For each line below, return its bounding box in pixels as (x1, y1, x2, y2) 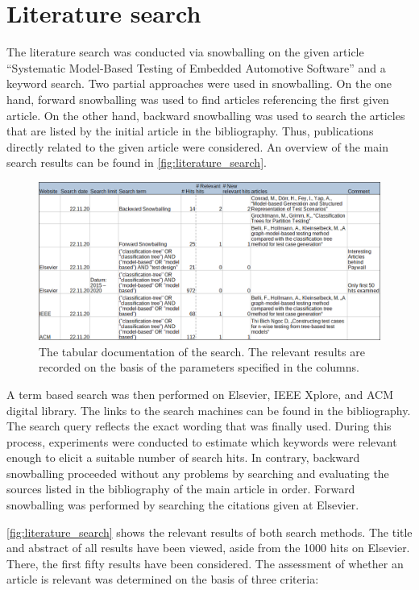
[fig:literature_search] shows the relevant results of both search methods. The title (6, 523, 413, 540)
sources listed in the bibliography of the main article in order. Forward (6, 480, 355, 497)
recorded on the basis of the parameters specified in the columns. (39, 359, 359, 376)
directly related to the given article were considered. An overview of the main (6, 138, 388, 155)
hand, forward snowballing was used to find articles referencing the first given (6, 90, 389, 107)
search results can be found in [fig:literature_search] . (6, 154, 267, 171)
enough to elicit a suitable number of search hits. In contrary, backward (6, 449, 360, 466)
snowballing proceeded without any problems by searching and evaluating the (6, 464, 389, 481)
